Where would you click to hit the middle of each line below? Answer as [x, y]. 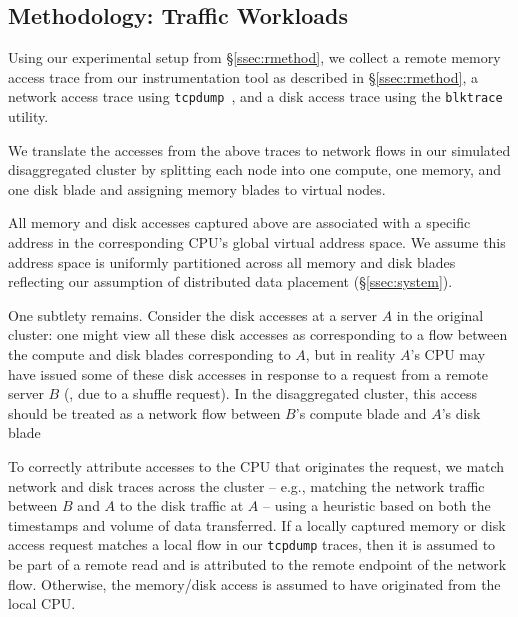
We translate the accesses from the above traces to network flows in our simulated [259, 149]
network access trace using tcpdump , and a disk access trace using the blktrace [255, 96]
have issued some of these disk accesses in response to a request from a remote [248, 373]
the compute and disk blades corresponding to [149, 353]
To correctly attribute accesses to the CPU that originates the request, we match [256, 465]
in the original [440, 314]
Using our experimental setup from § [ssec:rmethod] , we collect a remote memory [254, 57]
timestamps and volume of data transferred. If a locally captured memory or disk [257, 524]
